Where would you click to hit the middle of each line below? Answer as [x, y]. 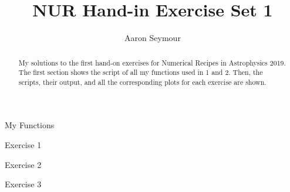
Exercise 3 [23, 184]
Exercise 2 [23, 164]
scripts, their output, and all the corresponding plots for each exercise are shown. [142, 82]
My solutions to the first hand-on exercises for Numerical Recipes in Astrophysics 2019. [152, 62]
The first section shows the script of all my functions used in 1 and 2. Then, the [141, 72]
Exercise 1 [23, 145]
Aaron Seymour [153, 38]
